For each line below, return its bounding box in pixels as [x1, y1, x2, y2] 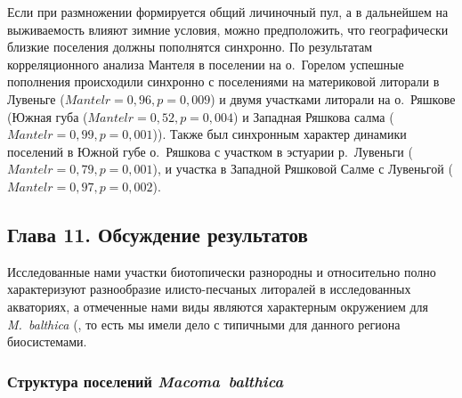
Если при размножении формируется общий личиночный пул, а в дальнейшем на [7, 3, 449, 20]
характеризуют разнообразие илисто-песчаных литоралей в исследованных [7, 280, 411, 298]
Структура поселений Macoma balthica [7, 370, 284, 392]
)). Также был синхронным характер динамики [152, 125, 407, 143]
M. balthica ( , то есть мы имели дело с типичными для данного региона [7, 314, 401, 333]
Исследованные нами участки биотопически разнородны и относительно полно [7, 262, 436, 280]
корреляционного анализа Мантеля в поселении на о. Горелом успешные [7, 54, 404, 73]
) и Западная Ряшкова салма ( [233, 107, 394, 126]
